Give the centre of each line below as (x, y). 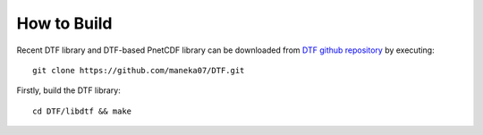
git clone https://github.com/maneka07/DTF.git (139, 70)
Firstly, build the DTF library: (68, 90)
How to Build (64, 23)
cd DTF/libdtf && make (82, 111)
